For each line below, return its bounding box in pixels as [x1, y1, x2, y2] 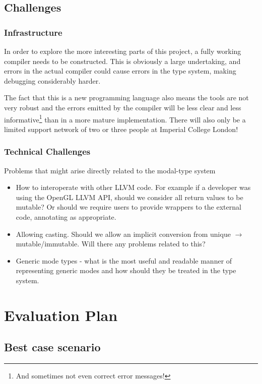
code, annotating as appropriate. [16, 212, 116, 222]
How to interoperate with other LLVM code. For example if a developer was [16, 182, 251, 193]
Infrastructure [4, 26, 62, 38]
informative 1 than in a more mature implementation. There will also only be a [4, 112, 246, 124]
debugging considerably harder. [4, 75, 101, 86]
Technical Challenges [4, 145, 91, 158]
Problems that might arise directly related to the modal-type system [4, 165, 216, 175]
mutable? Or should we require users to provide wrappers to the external [16, 202, 241, 212]
